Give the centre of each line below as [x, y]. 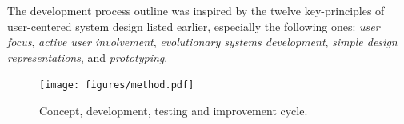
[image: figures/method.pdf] [117, 85]
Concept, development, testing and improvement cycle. [174, 111]
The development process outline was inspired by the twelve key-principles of [196, 10]
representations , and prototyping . [88, 57]
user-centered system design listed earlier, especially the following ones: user [194, 26]
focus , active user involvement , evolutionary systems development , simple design [202, 42]
